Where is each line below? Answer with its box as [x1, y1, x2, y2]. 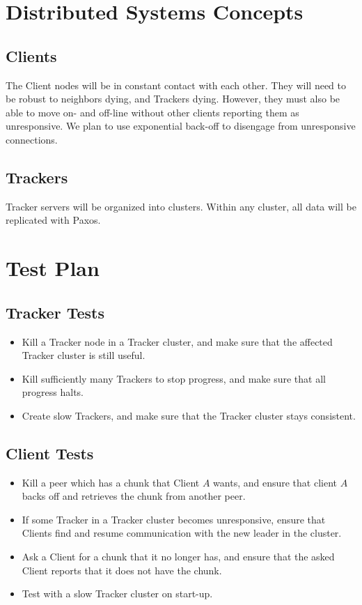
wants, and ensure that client [213, 475, 337, 489]
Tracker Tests [6, 301, 104, 323]
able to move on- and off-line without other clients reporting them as [6, 105, 299, 119]
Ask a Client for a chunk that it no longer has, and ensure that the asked [22, 549, 335, 564]
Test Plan [6, 254, 100, 282]
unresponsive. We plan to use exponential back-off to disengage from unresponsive [6, 118, 356, 133]
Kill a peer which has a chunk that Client [22, 475, 200, 489]
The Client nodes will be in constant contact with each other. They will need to [6, 77, 346, 92]
